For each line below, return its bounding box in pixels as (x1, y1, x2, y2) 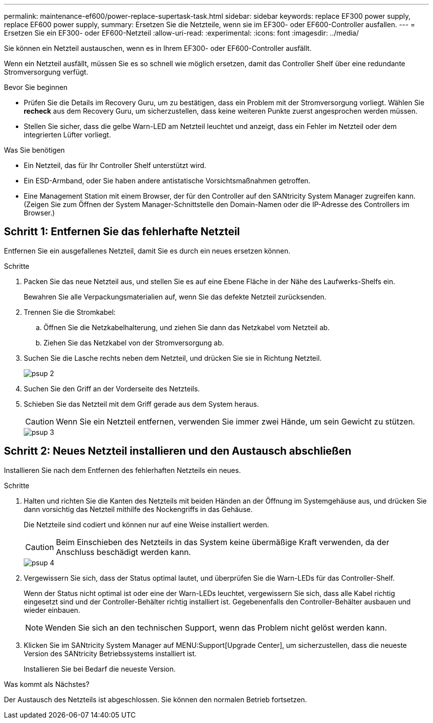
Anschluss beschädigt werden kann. (56, 547, 191, 557)
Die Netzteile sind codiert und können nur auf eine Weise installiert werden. (24, 520, 269, 529)
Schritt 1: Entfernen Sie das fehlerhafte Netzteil (4, 225, 240, 238)
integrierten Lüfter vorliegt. (24, 130, 111, 139)
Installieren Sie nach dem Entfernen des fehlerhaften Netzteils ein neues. (4, 466, 241, 474)
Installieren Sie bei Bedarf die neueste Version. (24, 664, 176, 673)
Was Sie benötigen (4, 146, 65, 154)
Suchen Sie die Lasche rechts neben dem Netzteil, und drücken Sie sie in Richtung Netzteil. (24, 353, 322, 362)
